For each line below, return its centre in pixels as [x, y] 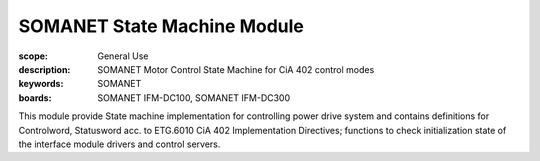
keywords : [41, 84]
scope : [33, 56]
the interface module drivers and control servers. [119, 144]
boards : [35, 97]
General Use [123, 56]
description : [44, 69]
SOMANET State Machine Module [161, 26]
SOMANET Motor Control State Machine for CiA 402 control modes [236, 69]
